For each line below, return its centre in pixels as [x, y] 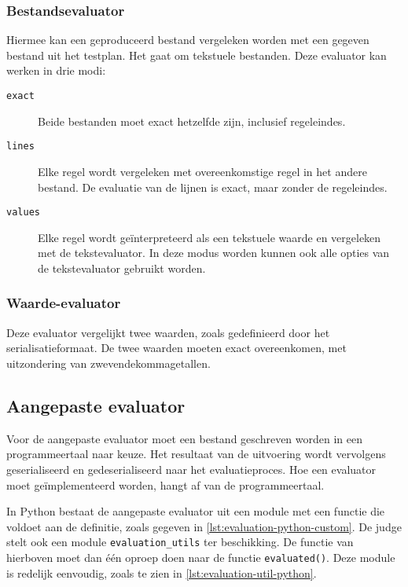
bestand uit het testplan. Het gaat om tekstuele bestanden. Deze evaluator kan [197, 55]
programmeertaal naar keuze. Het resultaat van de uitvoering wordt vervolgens [196, 454]
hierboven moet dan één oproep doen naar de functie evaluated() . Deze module [201, 557]
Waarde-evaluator [64, 303]
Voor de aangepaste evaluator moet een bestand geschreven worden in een [185, 438]
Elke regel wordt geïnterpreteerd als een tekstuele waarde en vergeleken [210, 237]
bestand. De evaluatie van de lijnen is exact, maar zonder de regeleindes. [213, 187]
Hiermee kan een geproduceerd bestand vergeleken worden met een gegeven [188, 40]
